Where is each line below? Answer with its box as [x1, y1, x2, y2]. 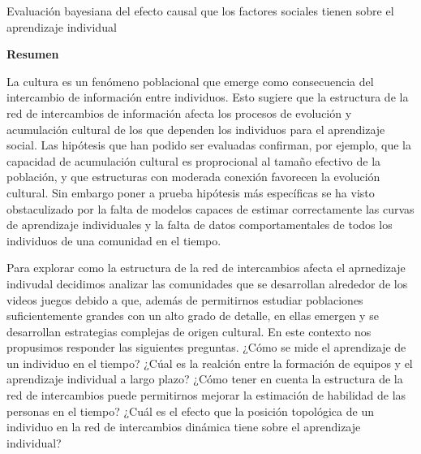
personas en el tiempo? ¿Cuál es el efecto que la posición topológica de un [6, 402, 374, 419]
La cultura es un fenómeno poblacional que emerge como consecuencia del [6, 72, 374, 89]
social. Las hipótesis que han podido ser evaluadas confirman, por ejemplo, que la [6, 136, 411, 153]
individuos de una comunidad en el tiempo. [6, 231, 221, 249]
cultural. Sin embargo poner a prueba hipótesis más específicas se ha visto [6, 184, 375, 201]
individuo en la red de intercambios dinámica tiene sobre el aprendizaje [6, 418, 361, 435]
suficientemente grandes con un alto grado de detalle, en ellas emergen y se [6, 307, 379, 324]
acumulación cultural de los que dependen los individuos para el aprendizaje [6, 120, 385, 137]
